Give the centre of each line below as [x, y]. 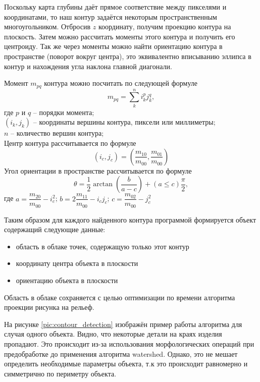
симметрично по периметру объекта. [60, 373]
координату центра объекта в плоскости [77, 263]
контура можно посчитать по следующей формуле [121, 83]
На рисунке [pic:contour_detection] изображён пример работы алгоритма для [123, 324]
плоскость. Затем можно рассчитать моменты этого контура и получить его [120, 36]
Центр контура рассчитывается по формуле [70, 143]
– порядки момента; [64, 112]
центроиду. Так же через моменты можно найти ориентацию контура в [113, 46]
